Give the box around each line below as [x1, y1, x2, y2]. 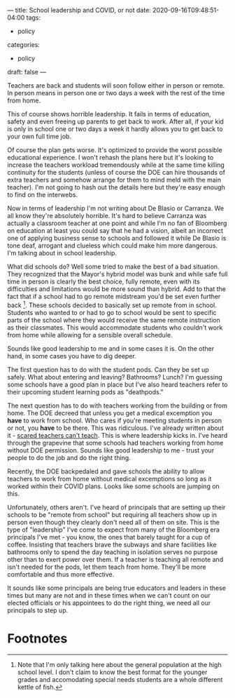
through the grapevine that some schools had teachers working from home [7, 438, 224, 447]
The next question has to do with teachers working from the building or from [7, 401, 227, 410]
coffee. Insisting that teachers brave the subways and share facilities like [7, 540, 217, 549]
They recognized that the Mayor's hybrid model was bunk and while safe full [7, 270, 228, 278]
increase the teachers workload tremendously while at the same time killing [7, 161, 225, 169]
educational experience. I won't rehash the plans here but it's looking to [7, 154, 214, 161]
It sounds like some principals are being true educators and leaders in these [7, 584, 226, 592]
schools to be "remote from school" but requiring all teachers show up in [7, 510, 217, 518]
